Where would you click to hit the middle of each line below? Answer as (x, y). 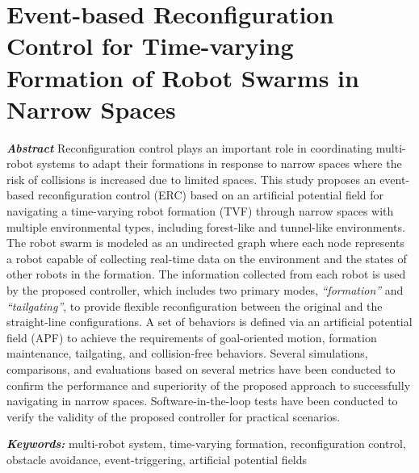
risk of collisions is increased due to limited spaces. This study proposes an (191, 179)
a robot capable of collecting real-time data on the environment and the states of (207, 258)
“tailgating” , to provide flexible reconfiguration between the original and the (195, 306)
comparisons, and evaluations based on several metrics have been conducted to (201, 369)
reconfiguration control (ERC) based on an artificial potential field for (211, 195)
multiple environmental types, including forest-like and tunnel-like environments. (206, 226)
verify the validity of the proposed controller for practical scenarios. (174, 416)
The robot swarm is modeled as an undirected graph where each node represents (205, 243)
